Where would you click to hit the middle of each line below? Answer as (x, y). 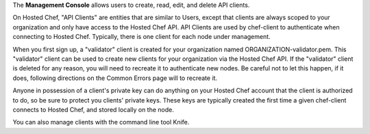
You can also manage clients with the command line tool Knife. (101, 122)
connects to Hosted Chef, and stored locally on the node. (93, 109)
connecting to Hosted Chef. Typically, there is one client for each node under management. (141, 37)
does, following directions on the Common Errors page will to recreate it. (115, 78)
